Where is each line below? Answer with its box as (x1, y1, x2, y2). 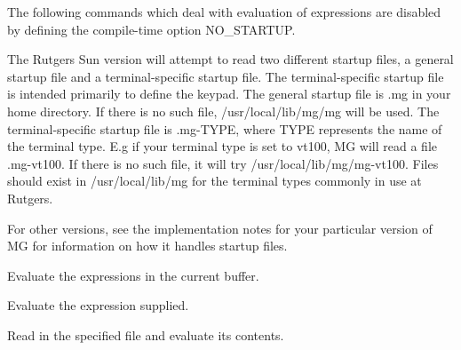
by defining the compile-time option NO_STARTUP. (7, 20, 296, 38)
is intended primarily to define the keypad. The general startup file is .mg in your (7, 84, 451, 103)
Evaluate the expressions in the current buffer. (7, 266, 259, 284)
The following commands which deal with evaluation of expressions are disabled (7, 3, 441, 20)
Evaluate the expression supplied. (7, 296, 189, 314)
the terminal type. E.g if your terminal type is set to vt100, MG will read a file (7, 137, 437, 155)
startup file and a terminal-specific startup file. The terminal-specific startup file (7, 67, 444, 85)
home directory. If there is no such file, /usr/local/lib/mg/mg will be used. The (7, 101, 440, 120)
